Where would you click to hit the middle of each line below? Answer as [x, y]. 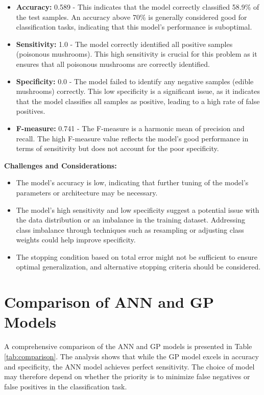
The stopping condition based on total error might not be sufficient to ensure [137, 256]
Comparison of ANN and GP [109, 302]
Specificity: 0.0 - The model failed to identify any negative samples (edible [135, 81]
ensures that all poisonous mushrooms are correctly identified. [113, 64]
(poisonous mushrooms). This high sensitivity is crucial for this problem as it [137, 54]
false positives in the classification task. [66, 386]
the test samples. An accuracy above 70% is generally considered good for [131, 17]
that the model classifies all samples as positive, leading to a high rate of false [138, 101]
